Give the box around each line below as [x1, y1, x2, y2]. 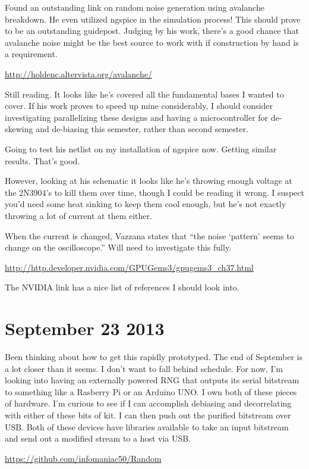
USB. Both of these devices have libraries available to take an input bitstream [5, 420, 289, 433]
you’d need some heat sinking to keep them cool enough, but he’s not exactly [5, 198, 286, 210]
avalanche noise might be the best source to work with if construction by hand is [5, 36, 299, 48]
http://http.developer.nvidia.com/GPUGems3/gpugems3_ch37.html [5, 261, 254, 273]
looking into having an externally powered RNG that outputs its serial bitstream [5, 374, 299, 386]
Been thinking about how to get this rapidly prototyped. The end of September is [5, 351, 303, 362]
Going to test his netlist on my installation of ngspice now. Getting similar [5, 142, 277, 155]
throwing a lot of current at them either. [5, 209, 152, 221]
